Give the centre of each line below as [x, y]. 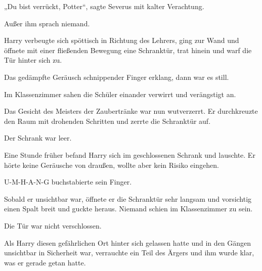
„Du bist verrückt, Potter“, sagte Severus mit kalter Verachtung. [104, 6]
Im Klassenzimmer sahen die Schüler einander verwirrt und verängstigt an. [120, 94]
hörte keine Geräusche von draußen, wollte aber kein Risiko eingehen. [112, 165]
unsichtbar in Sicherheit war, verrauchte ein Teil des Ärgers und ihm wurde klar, [129, 253]
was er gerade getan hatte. [45, 262]
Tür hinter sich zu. [33, 60]
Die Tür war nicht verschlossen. [53, 225]
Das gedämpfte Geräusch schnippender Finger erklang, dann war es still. [117, 77]
